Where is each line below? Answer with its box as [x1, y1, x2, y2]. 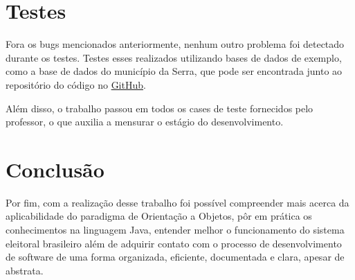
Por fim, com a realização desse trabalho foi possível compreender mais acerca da [6, 195, 349, 209]
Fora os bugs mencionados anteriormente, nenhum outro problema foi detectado [6, 37, 345, 51]
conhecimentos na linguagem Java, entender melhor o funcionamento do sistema [6, 222, 345, 236]
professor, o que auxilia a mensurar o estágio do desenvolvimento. [6, 114, 284, 129]
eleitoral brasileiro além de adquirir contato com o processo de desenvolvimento [6, 236, 342, 250]
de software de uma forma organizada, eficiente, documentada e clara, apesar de [6, 250, 345, 264]
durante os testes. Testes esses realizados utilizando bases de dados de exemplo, [6, 50, 342, 64]
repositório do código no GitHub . [6, 77, 146, 91]
